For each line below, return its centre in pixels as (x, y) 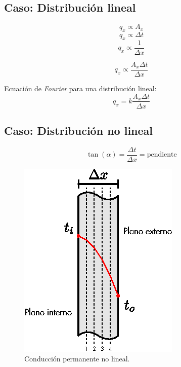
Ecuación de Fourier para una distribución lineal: (80, 88)
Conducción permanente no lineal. (77, 359)
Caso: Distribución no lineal (78, 130)
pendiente (162, 155)
